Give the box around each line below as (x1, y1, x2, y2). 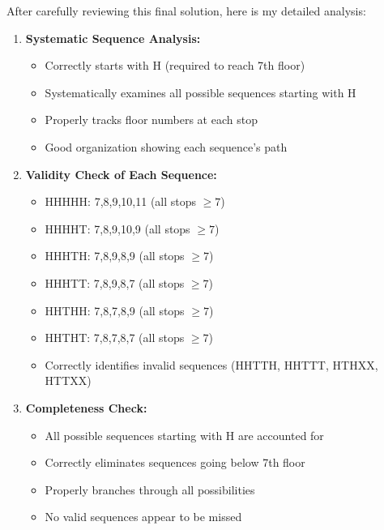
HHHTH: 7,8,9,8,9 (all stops (45, 247, 185, 264)
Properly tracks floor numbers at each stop (45, 111, 258, 128)
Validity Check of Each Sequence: (25, 165, 217, 182)
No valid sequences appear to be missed (45, 508, 242, 525)
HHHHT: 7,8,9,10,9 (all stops (45, 220, 190, 237)
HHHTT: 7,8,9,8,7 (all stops (45, 274, 185, 291)
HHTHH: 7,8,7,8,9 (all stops (45, 301, 185, 318)
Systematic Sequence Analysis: (25, 29, 201, 46)
